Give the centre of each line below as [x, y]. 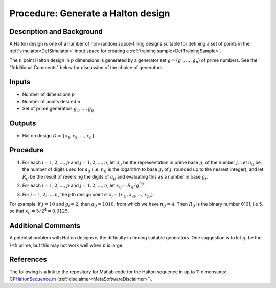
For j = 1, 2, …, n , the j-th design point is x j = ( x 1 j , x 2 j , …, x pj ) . [88, 195]
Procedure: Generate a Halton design [90, 13]
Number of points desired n [51, 101]
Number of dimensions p [49, 94]
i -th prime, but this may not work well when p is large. [66, 245]
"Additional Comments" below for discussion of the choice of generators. [86, 68]
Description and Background [56, 31]
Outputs [23, 123]
